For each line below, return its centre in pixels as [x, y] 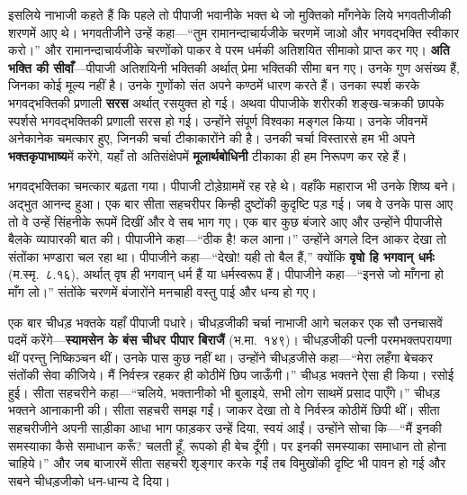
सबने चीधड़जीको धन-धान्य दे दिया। [90, 480]
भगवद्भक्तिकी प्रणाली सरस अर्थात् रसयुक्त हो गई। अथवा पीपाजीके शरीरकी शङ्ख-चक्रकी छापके [226, 102]
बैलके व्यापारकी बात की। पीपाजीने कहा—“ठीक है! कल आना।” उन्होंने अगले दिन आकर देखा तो [227, 239]
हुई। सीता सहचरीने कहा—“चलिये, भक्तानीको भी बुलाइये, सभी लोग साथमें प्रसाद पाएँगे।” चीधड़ [224, 392]
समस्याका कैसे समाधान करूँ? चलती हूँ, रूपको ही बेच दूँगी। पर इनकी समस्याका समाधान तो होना [228, 445]
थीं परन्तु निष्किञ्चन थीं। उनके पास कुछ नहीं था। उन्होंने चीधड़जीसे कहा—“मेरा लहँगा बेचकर [221, 357]
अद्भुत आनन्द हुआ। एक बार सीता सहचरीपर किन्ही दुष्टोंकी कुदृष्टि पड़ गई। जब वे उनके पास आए [231, 203]
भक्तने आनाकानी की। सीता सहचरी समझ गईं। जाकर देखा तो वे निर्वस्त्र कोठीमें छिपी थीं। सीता [224, 410]
